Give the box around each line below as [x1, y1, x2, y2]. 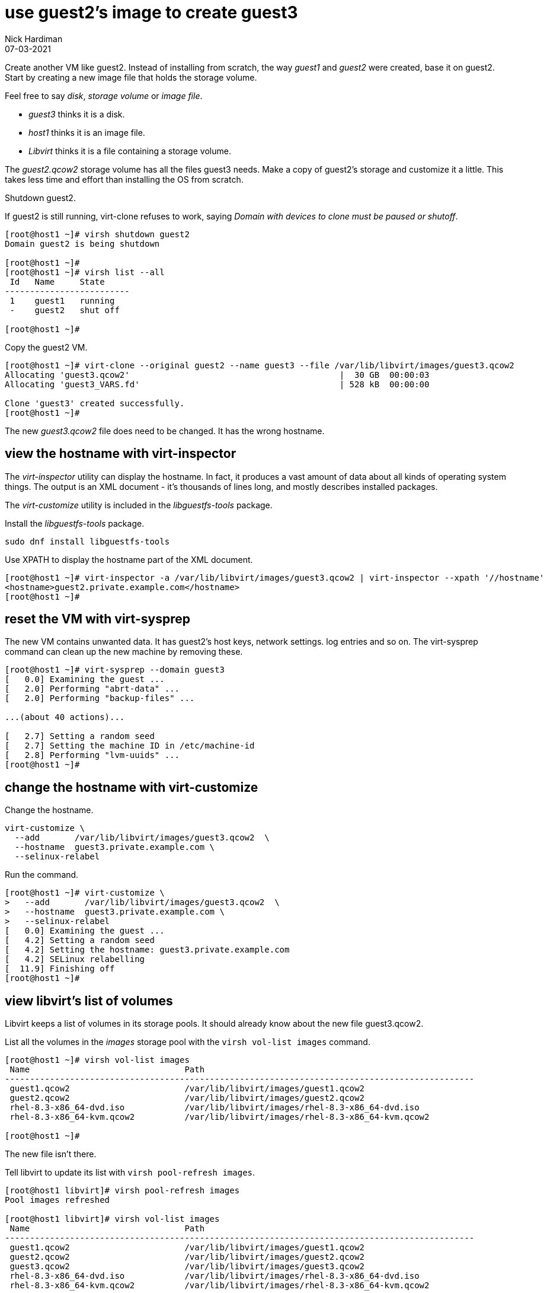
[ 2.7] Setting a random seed [5, 731, 155, 741]
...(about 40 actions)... [5, 712, 125, 722]
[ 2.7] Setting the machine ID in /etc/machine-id [5, 741, 255, 751]
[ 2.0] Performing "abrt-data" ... [5, 684, 180, 694]
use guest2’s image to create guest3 [5, 2, 298, 23]
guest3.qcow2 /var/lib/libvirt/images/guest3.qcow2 [9, 1262, 364, 1272]
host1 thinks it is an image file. [28, 127, 145, 138]
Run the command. [5, 870, 79, 880]
